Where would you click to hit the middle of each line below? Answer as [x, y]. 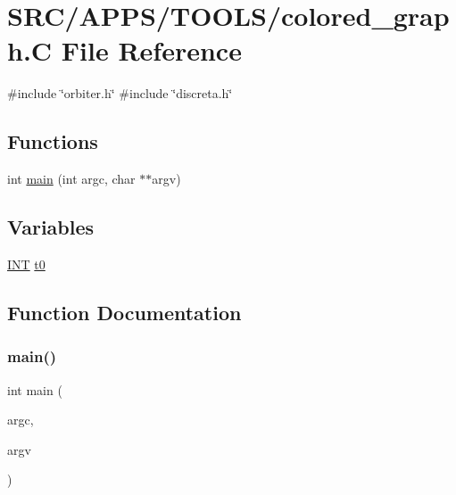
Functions [53, 141]
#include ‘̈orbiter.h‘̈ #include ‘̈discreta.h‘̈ [120, 93]
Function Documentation [124, 312]
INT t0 [26, 264]
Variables [51, 227]
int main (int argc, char [71, 179]
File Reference [151, 50]
